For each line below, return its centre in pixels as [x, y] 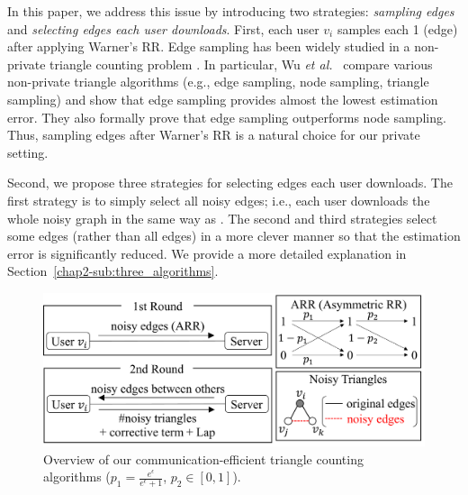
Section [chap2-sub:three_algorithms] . [113, 271]
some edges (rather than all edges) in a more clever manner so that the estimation [234, 236]
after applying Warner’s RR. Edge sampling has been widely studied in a [209, 46]
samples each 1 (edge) [397, 28]
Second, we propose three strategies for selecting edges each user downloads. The [230, 183]
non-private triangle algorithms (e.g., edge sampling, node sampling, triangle [218, 82]
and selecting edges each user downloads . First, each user [163, 28]
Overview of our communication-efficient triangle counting [203, 458]
